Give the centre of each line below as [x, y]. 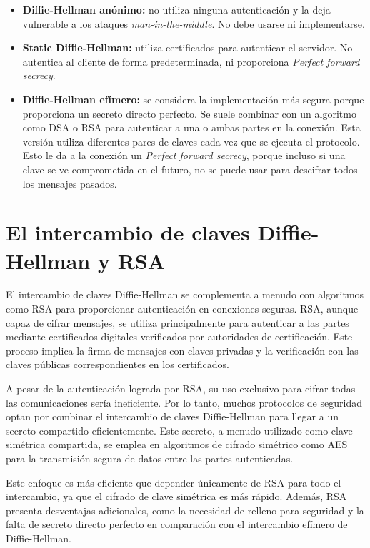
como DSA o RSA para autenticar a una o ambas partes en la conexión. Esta [191, 127]
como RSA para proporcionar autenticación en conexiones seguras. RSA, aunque [182, 309]
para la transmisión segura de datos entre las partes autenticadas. [150, 458]
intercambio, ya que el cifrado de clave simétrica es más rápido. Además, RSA [176, 496]
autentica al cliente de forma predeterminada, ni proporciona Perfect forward [191, 61]
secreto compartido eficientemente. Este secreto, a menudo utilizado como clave [179, 430]
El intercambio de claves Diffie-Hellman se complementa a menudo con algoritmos [185, 294]
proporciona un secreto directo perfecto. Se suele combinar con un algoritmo [189, 113]
